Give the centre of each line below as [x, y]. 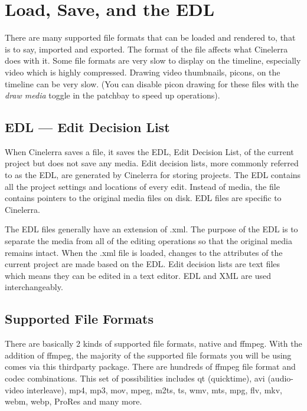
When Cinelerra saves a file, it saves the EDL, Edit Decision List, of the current [149, 151]
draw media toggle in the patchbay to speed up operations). [112, 95]
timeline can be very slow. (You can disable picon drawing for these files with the [152, 83]
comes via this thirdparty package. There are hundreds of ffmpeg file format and [150, 366]
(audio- [280, 378]
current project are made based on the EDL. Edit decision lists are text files [143, 264]
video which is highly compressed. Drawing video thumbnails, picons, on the [143, 72]
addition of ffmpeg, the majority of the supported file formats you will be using [148, 355]
